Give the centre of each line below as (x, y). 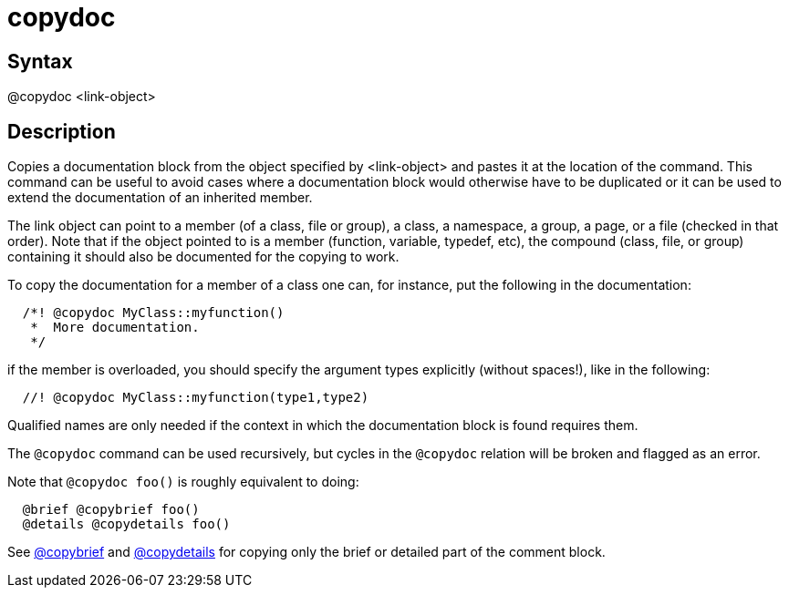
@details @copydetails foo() (126, 524)
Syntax (40, 61)
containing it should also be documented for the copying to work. (203, 257)
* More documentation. (115, 328)
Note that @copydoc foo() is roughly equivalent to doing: (183, 482)
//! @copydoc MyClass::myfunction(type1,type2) (196, 398)
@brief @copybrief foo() (111, 510)
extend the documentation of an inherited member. (160, 198)
